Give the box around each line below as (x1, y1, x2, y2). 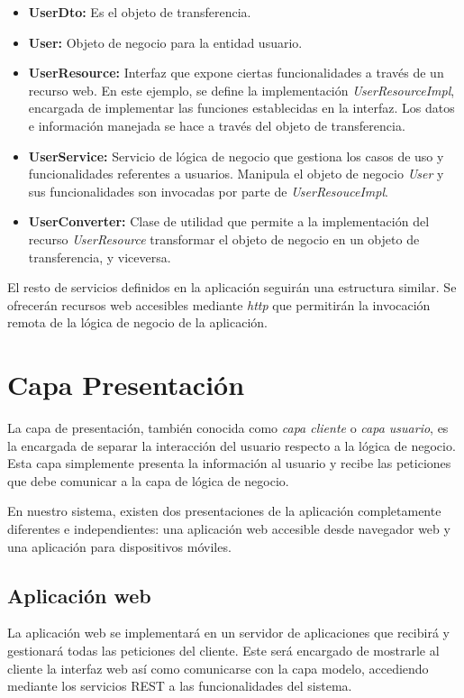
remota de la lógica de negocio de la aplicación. (7, 313, 268, 332)
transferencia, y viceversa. (28, 247, 171, 266)
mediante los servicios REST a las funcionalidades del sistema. (7, 676, 352, 695)
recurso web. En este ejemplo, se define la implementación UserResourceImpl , (28, 80, 455, 99)
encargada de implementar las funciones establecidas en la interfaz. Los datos (28, 98, 455, 117)
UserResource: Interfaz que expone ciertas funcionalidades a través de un (28, 63, 444, 82)
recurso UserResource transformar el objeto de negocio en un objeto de (28, 229, 420, 248)
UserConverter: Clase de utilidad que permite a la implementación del (28, 212, 430, 231)
